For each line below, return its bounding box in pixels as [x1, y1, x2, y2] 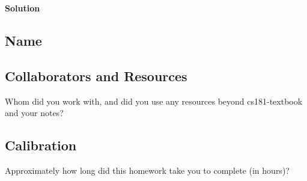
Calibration [5, 136, 77, 155]
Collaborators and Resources [5, 66, 187, 85]
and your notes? [5, 106, 64, 119]
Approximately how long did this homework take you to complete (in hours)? [5, 164, 290, 176]
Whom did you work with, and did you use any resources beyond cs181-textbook [5, 94, 303, 107]
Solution [5, 2, 40, 14]
